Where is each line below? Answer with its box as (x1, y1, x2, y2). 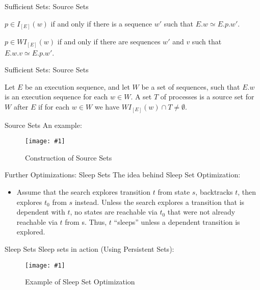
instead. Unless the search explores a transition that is (74, 196, 245, 207)
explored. (16, 226, 45, 237)
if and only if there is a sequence (50, 18, 152, 29)
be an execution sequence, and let (25, 81, 130, 92)
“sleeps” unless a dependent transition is (114, 216, 240, 227)
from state (158, 186, 190, 197)
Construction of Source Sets (25, 152, 112, 163)
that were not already (167, 206, 236, 217)
